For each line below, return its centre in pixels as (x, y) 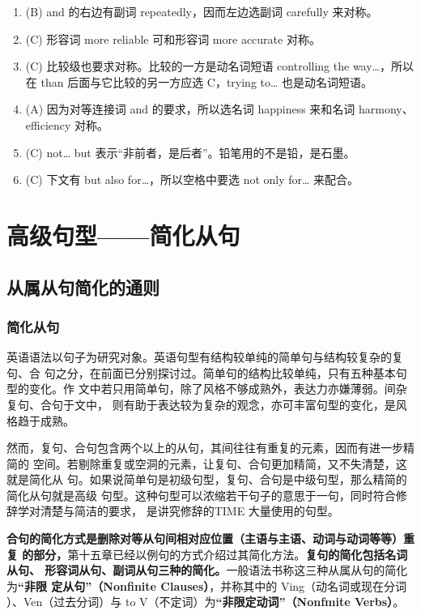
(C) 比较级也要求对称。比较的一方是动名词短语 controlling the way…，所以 (219, 66)
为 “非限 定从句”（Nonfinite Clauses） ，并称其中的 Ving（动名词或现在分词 (207, 585)
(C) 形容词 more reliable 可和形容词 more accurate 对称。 (173, 38)
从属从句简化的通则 (83, 286)
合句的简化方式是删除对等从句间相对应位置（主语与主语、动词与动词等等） (205, 538)
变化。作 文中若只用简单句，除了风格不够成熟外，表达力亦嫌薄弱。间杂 (218, 389)
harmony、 (386, 109)
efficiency (48, 124)
